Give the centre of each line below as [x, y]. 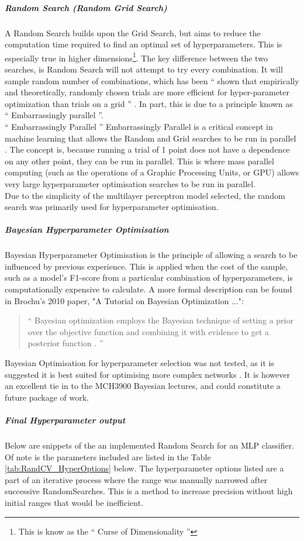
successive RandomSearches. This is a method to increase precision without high [149, 491]
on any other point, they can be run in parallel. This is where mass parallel [139, 161]
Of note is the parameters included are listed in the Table [108, 456]
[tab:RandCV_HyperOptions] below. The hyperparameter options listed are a [144, 468]
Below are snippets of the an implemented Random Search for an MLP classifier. [150, 445]
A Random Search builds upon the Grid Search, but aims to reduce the [133, 32]
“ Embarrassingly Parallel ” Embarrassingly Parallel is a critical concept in [139, 126]
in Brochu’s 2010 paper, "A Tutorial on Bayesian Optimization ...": [124, 300]
